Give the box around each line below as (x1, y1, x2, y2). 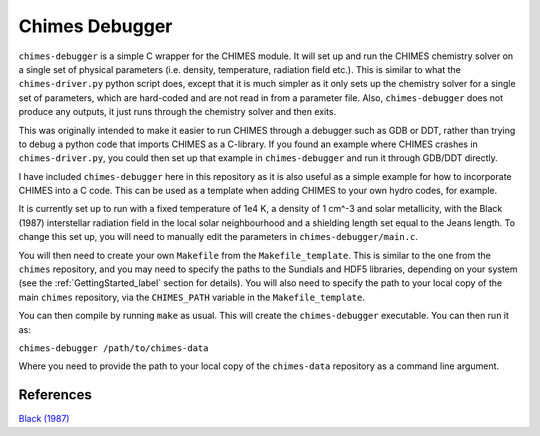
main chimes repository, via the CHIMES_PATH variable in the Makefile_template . (18, 291, 365, 303)
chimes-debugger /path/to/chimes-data (18, 342, 209, 354)
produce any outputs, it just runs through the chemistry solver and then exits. (18, 106, 337, 118)
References (18, 386, 92, 404)
